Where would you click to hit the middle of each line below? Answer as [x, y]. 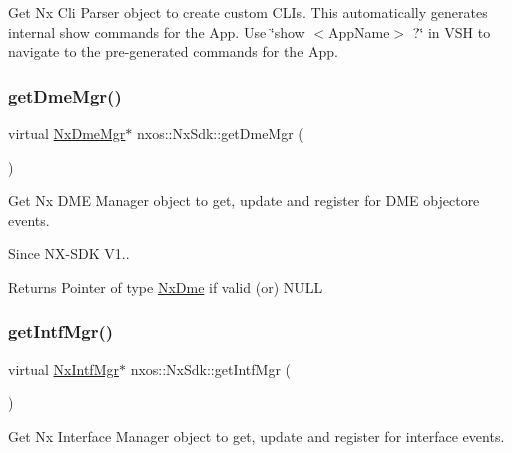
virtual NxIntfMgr [63, 368]
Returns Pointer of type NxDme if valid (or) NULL [165, 286]
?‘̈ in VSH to [451, 31]
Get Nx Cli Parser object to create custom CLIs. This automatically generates [248, 12]
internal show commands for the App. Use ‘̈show [156, 31]
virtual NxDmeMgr [67, 133]
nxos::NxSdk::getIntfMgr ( [211, 368]
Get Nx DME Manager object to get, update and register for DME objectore [244, 200]
